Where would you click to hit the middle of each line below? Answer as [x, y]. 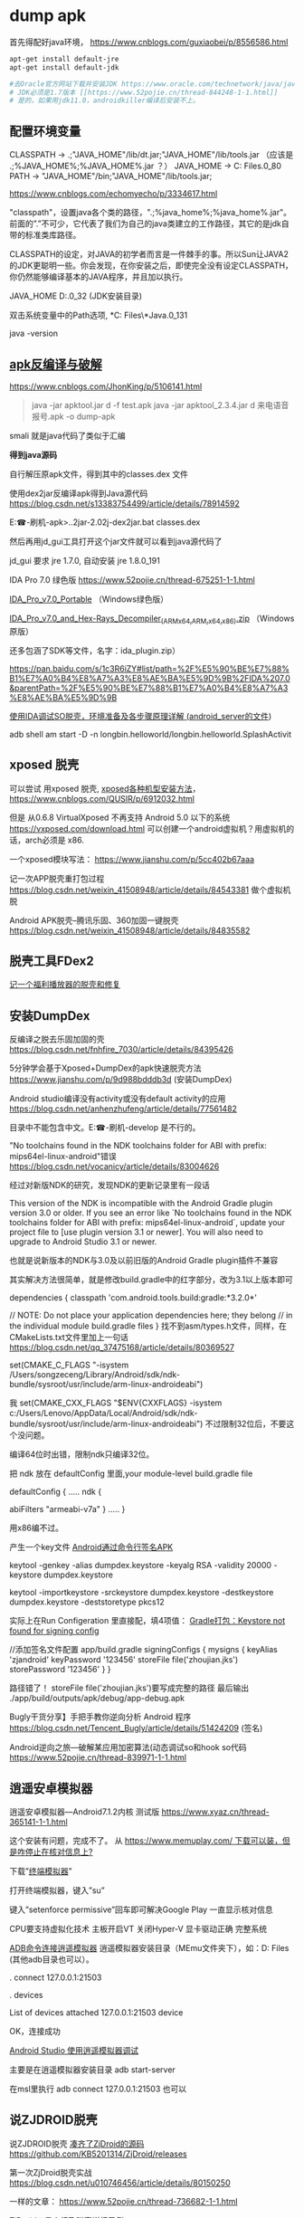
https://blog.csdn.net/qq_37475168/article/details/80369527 [122, 1347]
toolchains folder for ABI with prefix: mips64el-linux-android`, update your [147, 1223]
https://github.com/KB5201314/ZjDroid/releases [98, 2154]
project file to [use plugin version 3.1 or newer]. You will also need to [137, 1233]
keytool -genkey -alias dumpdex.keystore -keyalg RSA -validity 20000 [141, 1566]
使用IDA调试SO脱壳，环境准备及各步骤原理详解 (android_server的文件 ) [141, 716]
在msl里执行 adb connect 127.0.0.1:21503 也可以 [98, 2089]
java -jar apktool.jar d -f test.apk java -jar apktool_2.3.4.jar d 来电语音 [160, 405]
